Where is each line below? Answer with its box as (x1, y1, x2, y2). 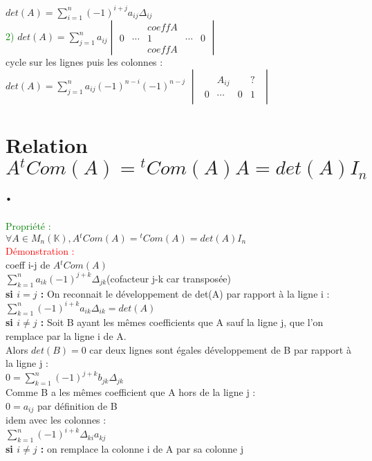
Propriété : (6, 219, 51, 233)
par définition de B (37, 398, 118, 413)
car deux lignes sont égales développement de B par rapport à (89, 342, 351, 356)
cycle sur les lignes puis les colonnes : (6, 55, 163, 69)
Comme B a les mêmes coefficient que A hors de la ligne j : (6, 385, 256, 399)
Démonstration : (6, 244, 75, 258)
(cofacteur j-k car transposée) (106, 271, 232, 285)
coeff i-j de (6, 257, 50, 271)
